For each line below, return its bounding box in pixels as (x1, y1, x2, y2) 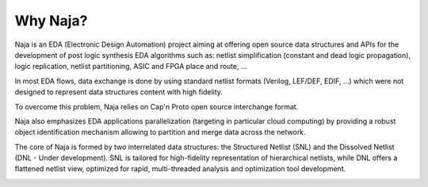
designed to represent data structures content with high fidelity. (14, 87, 224, 97)
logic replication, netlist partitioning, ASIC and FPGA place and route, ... (14, 62, 247, 71)
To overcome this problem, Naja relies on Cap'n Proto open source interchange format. (14, 101, 299, 111)
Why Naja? (14, 12, 88, 29)
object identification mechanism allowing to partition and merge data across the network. (14, 128, 306, 137)
